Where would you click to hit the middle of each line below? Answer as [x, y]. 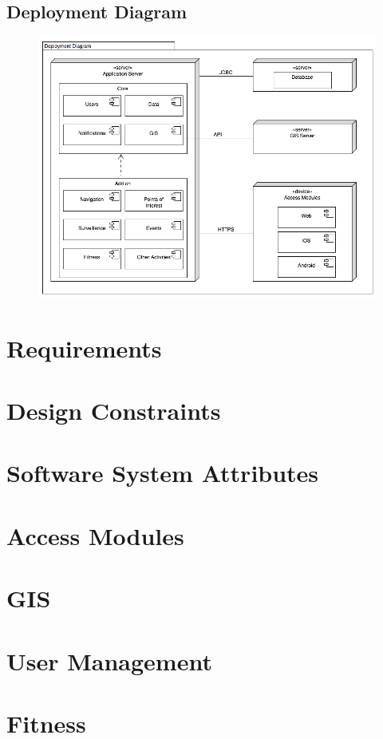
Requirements [84, 348]
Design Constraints [114, 411]
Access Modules [95, 535]
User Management [109, 660]
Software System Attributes [163, 473]
